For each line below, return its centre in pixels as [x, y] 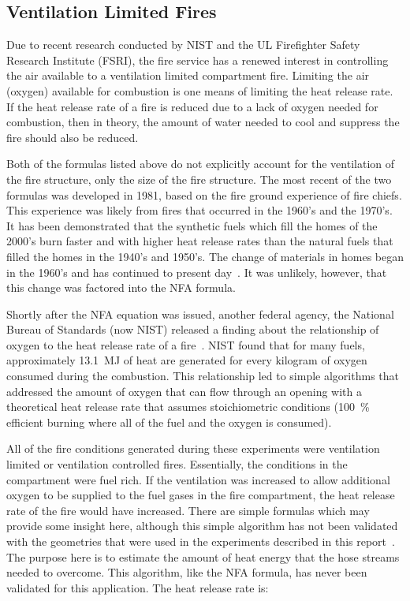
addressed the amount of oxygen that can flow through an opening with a [184, 391]
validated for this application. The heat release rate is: [138, 587]
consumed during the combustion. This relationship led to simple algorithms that [203, 376]
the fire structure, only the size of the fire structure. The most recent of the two [199, 179]
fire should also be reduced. [73, 137]
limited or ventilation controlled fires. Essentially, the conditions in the [177, 464]
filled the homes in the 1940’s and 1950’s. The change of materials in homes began [205, 256]
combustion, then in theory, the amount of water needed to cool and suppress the [203, 122]
